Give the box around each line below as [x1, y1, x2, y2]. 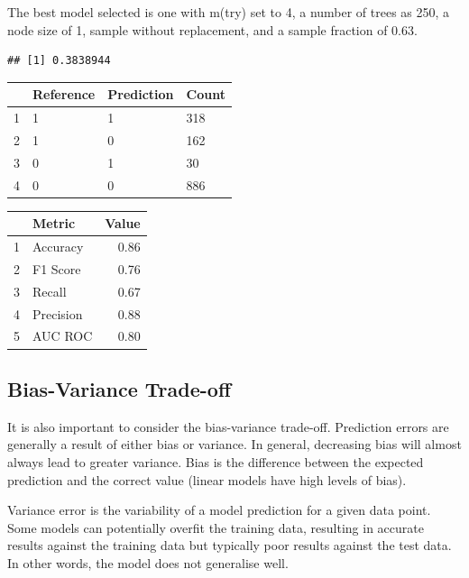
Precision [32, 304, 83, 323]
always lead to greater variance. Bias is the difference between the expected [7, 452, 424, 471]
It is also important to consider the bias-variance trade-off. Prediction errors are [7, 417, 449, 436]
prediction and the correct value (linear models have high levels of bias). [7, 470, 407, 489]
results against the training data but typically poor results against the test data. [7, 536, 452, 555]
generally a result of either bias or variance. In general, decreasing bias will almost [7, 435, 462, 454]
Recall [32, 281, 67, 300]
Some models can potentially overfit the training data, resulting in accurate [7, 518, 424, 537]
